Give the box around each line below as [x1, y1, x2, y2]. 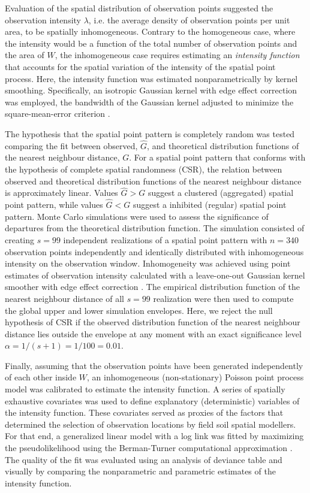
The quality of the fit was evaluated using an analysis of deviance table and [5, 453, 282, 465]
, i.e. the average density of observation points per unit [88, 13, 290, 26]
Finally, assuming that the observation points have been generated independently [5, 359, 303, 371]
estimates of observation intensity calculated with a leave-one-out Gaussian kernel [5, 268, 305, 281]
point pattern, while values [5, 198, 103, 211]
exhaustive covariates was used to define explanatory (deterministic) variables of [5, 394, 300, 407]
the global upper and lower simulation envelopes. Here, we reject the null [5, 304, 273, 316]
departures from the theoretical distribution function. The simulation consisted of [5, 222, 305, 234]
